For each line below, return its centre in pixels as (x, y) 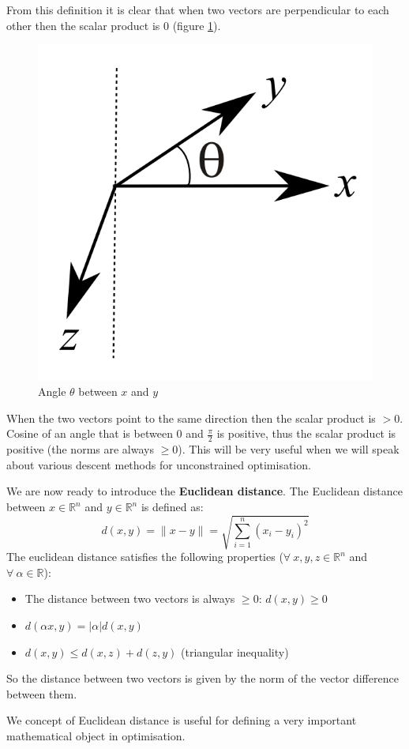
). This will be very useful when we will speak (289, 449)
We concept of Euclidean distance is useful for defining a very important (182, 720)
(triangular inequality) (235, 651)
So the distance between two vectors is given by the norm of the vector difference (203, 678)
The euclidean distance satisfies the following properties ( (145, 557)
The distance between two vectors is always (130, 598)
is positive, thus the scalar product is (306, 433)
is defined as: (172, 507)
